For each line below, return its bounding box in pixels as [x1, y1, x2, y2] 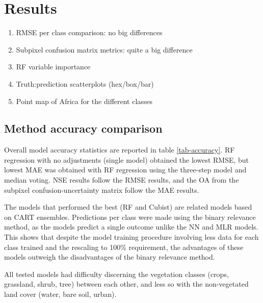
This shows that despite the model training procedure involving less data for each [4, 232, 259, 242]
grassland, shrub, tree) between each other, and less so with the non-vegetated [4, 279, 249, 289]
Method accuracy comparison [4, 120, 163, 136]
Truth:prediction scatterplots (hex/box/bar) [16, 78, 154, 89]
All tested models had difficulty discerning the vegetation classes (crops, [4, 268, 229, 279]
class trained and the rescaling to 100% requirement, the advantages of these [4, 241, 244, 252]
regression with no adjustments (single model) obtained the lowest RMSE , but [4, 154, 249, 165]
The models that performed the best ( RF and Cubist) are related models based [4, 201, 252, 212]
